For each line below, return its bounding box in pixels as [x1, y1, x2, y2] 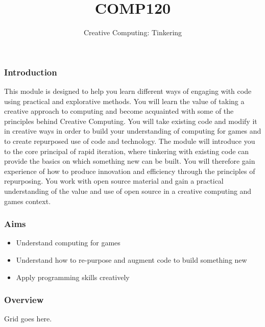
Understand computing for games [16, 237, 121, 248]
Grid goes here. [4, 313, 52, 324]
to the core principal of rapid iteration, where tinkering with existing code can [4, 145, 249, 156]
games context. [4, 195, 51, 206]
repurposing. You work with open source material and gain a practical [4, 175, 224, 186]
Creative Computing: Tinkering [83, 27, 182, 38]
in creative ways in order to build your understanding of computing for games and [4, 125, 261, 136]
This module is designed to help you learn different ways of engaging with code [4, 86, 252, 96]
